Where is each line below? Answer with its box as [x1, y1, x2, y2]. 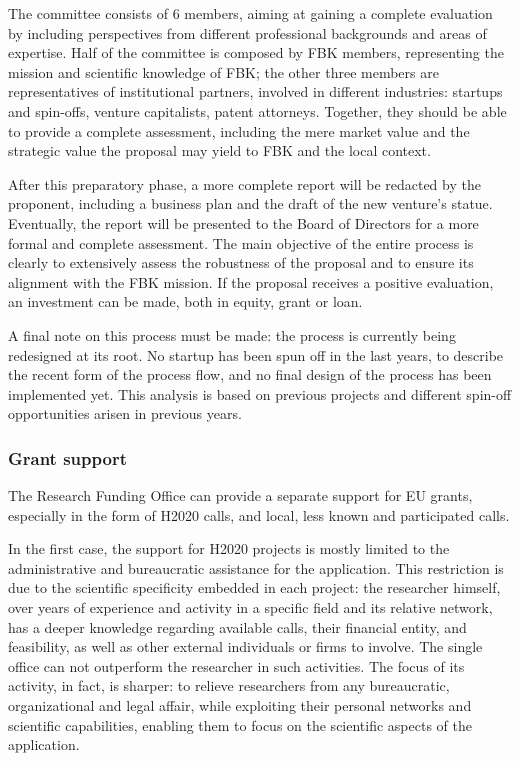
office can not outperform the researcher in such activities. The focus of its [8, 655, 465, 676]
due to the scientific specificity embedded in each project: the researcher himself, [8, 577, 501, 598]
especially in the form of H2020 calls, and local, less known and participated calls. [8, 504, 510, 525]
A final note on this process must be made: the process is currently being [8, 324, 456, 345]
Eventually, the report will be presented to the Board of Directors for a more [8, 212, 479, 233]
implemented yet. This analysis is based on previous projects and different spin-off [8, 383, 512, 404]
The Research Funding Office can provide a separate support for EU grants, [8, 485, 473, 506]
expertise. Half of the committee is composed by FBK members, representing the [8, 42, 504, 63]
